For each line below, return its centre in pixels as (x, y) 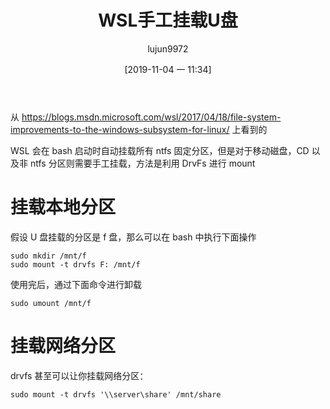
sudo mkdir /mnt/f (48, 256)
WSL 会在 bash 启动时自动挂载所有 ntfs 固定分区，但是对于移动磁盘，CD (160, 150)
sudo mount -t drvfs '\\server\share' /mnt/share (116, 394)
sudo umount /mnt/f (51, 303)
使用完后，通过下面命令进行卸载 (76, 284)
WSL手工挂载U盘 (168, 20)
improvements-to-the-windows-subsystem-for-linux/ (120, 129)
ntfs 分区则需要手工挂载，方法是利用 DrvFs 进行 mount (142, 163)
